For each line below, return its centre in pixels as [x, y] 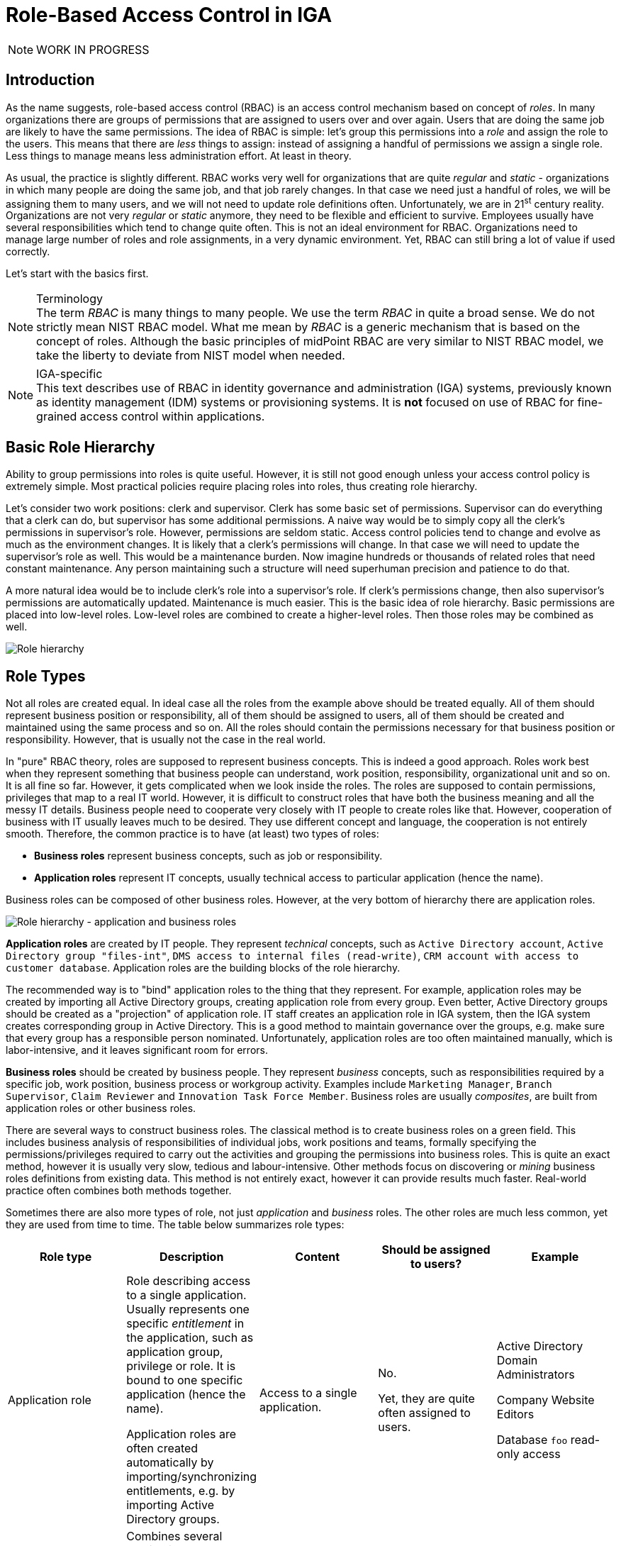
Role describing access [189, 1280]
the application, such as [190, 1337]
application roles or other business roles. [101, 1108]
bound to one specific [185, 1380]
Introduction [50, 80]
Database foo [532, 1439]
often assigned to [424, 1412]
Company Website [546, 1400]
